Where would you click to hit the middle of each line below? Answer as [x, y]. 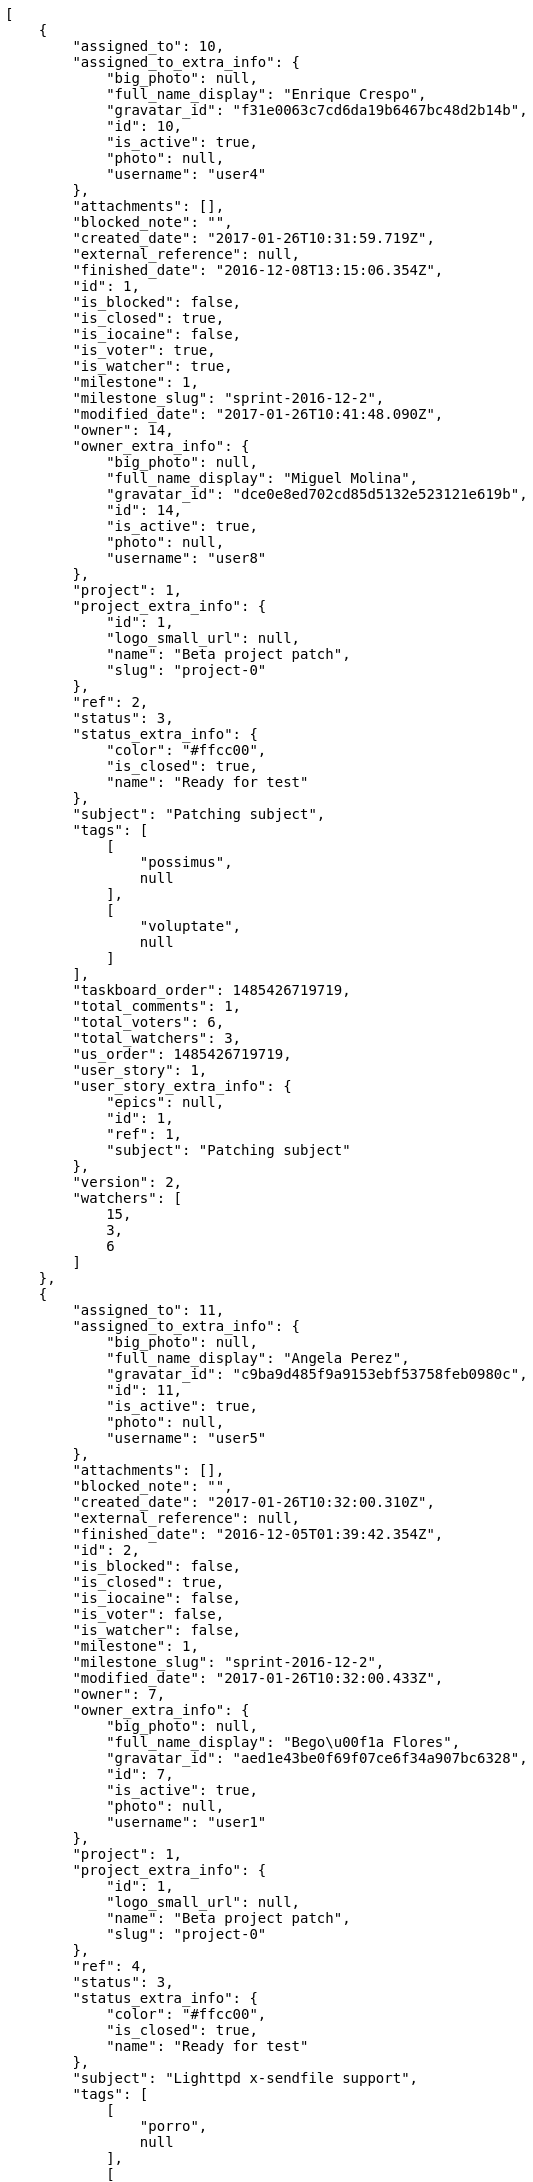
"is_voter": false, [148, 1614]
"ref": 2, [110, 702]
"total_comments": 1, [157, 1006]
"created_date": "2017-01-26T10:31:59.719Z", [253, 238]
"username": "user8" [186, 558]
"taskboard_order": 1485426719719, [211, 990]
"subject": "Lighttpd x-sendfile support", [245, 2078]
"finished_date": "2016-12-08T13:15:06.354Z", [258, 270]
